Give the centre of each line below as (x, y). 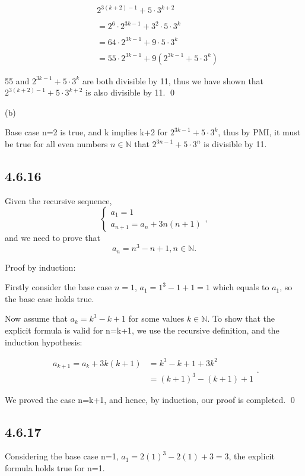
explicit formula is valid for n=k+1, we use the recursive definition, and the (142, 330)
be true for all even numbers (56, 144)
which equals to (241, 287)
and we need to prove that (53, 238)
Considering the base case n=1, (62, 456)
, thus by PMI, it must (259, 132)
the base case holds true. (50, 298)
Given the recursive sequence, (58, 200)
